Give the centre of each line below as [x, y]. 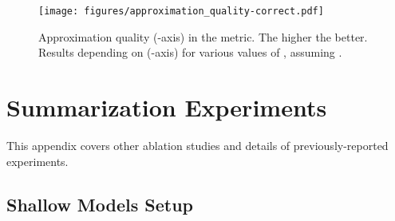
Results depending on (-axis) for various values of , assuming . [190, 52]
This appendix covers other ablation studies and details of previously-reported [197, 145]
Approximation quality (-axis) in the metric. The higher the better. [203, 36]
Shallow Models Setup [100, 204]
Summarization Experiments [167, 107]
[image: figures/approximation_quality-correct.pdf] [181, 11]
